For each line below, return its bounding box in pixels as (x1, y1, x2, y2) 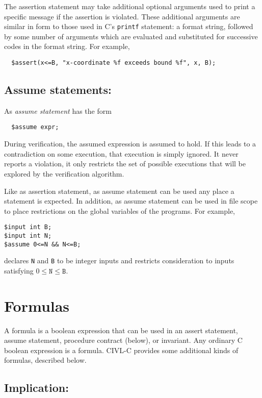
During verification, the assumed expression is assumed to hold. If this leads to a (4, 138, 256, 149)
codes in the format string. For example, (4, 41, 130, 52)
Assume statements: (4, 82, 112, 97)
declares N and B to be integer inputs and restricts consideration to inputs (4, 255, 234, 266)
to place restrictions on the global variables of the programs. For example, (4, 205, 235, 216)
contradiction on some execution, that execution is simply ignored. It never (4, 148, 239, 159)
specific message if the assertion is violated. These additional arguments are (4, 11, 240, 21)
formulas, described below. (4, 355, 87, 365)
